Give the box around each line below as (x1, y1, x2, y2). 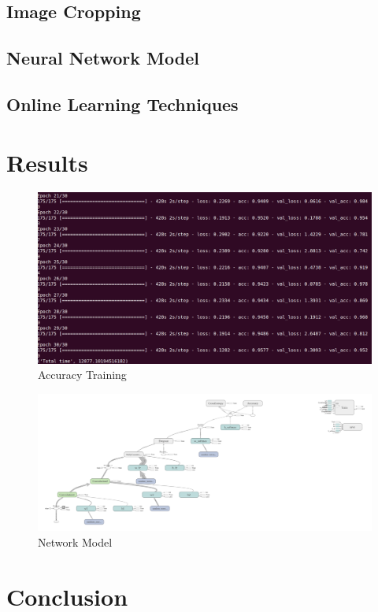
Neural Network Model (6, 46, 199, 70)
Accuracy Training (38, 366, 127, 383)
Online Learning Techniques (6, 91, 239, 116)
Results (6, 146, 88, 178)
